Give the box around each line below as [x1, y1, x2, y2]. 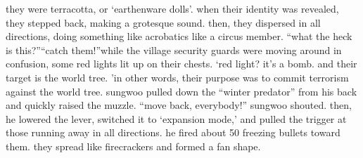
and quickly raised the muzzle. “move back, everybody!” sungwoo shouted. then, [6, 98, 352, 112]
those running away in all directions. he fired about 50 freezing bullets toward [6, 125, 340, 140]
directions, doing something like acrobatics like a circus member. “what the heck [6, 29, 352, 44]
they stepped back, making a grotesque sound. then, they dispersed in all [6, 15, 321, 29]
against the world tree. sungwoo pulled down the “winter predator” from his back [6, 84, 357, 98]
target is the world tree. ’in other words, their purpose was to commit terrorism [6, 70, 349, 84]
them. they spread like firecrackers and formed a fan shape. [6, 138, 261, 153]
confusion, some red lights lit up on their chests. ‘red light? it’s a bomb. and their [6, 56, 357, 71]
